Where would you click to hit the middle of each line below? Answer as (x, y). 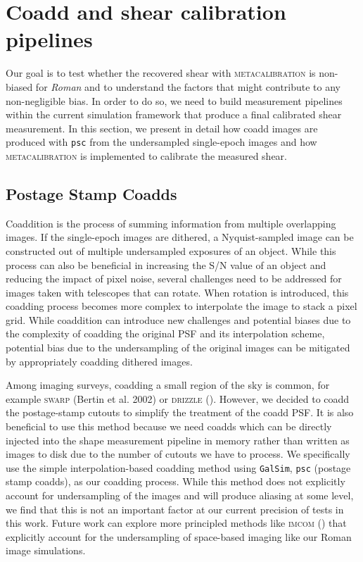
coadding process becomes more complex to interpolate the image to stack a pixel (181, 306)
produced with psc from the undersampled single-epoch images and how (161, 142)
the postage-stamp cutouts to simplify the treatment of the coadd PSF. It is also (180, 412)
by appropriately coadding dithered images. (99, 361)
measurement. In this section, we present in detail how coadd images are (162, 128)
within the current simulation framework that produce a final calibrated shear (174, 114)
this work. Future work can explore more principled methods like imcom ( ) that (176, 523)
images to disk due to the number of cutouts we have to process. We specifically (178, 454)
